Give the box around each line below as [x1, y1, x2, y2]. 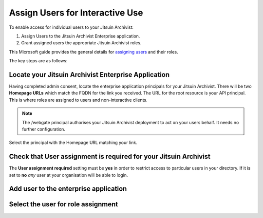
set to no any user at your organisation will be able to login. [9, 172, 128, 178]
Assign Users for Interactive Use [9, 7, 143, 18]
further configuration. [22, 126, 66, 132]
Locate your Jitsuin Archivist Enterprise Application [9, 71, 170, 79]
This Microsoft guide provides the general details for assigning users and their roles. [9, 49, 178, 54]
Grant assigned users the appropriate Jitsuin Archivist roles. [21, 40, 142, 46]
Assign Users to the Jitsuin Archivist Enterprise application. [21, 33, 140, 39]
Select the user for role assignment [9, 200, 118, 209]
